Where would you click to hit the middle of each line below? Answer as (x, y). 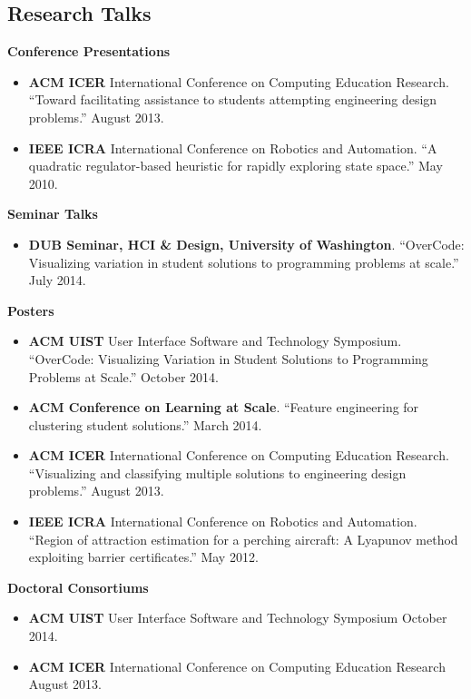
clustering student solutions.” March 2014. (145, 424)
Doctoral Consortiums (78, 587)
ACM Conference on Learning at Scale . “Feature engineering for (224, 407)
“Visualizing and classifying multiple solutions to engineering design (217, 473)
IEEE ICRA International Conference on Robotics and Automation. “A (233, 148)
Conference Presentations (89, 51)
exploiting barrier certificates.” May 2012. (143, 557)
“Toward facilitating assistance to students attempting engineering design (233, 99)
